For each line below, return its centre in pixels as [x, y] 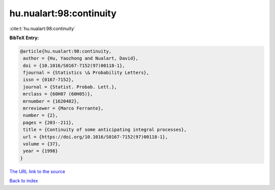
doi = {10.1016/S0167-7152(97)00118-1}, [74, 65]
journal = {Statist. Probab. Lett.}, [70, 87]
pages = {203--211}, [49, 123]
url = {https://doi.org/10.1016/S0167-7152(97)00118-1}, [95, 137]
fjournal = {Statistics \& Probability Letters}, [86, 73]
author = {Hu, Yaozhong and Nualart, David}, [81, 58]
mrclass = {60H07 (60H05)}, [58, 94]
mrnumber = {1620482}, [51, 101]
